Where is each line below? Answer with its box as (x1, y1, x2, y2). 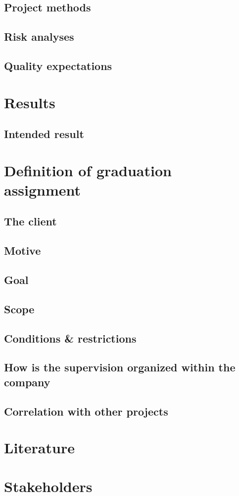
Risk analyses (4, 29, 74, 44)
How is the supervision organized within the (4, 359, 236, 375)
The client (4, 213, 57, 229)
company (4, 374, 50, 389)
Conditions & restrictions (4, 330, 137, 346)
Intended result (4, 126, 84, 142)
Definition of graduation (4, 160, 172, 180)
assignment (4, 179, 81, 200)
